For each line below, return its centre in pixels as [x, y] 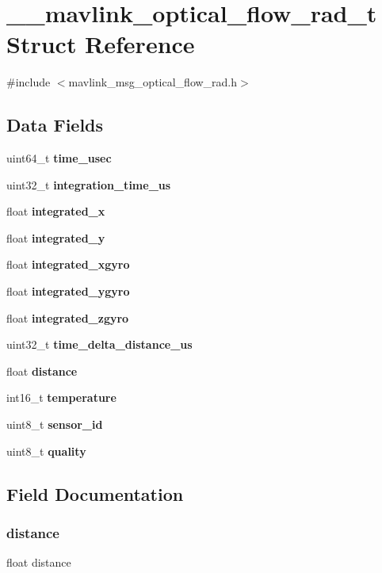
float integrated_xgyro [68, 264]
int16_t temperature [61, 397]
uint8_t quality [46, 451]
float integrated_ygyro [68, 291]
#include [29, 82]
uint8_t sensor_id [55, 424]
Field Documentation [95, 493]
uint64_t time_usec [59, 158]
